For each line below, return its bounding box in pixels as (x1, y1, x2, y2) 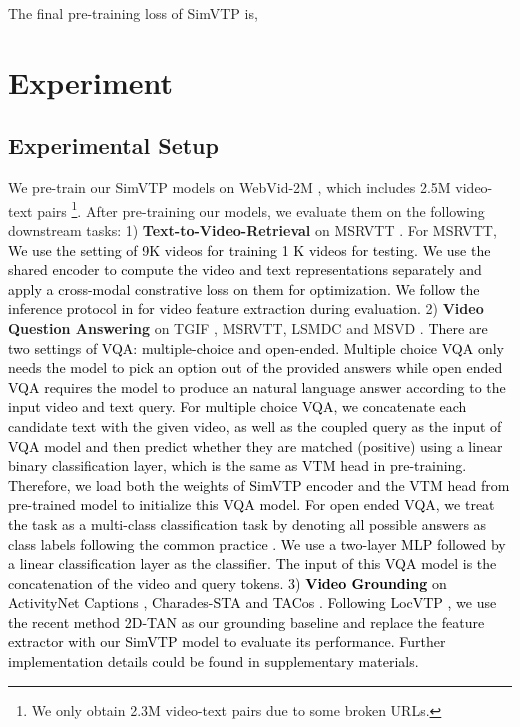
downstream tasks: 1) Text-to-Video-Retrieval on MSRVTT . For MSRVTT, (8, 220, 497, 241)
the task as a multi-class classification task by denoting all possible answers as (8, 513, 487, 534)
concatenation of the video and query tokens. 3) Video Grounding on (8, 572, 447, 593)
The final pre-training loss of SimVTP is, (8, 3, 258, 23)
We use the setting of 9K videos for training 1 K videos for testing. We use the (8, 239, 491, 260)
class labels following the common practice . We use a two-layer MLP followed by (8, 533, 506, 554)
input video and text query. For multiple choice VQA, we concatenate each (8, 396, 467, 417)
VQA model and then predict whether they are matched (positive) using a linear (8, 435, 503, 456)
